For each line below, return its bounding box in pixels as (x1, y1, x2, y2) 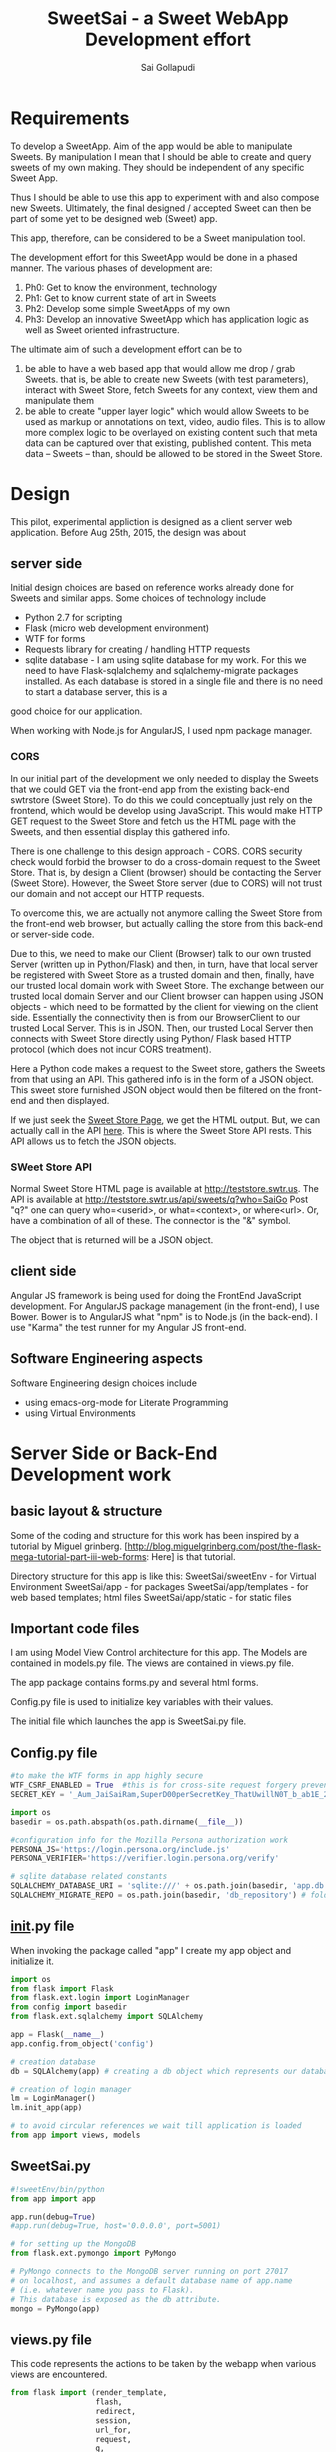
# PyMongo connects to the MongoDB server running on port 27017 (10, 2267, 288, 2277)
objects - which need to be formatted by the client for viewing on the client (10, 1000, 319, 1012)
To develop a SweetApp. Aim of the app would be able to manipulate (10, 140, 293, 152)
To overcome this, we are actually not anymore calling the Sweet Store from (10, 907, 323, 919)
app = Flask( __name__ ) (10, 2030, 105, 2040)
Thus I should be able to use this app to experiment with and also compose (10, 191, 320, 203)
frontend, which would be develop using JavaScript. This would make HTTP (10, 804, 323, 816)
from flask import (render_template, (10, 2388, 168, 2398)
